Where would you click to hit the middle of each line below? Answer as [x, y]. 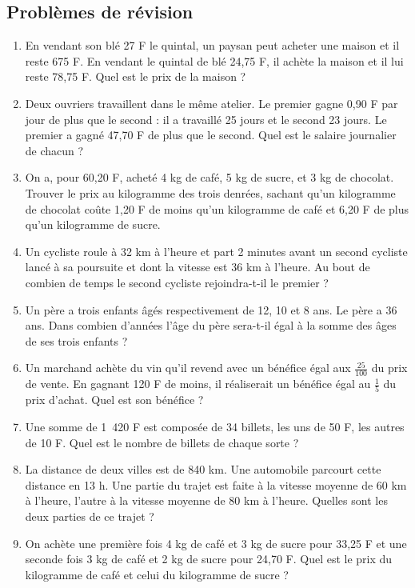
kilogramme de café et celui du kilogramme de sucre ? [157, 574]
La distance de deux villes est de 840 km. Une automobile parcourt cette [203, 469]
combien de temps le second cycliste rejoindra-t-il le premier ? [177, 282]
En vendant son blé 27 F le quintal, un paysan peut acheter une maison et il [212, 45]
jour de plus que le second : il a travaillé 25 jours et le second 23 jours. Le [206, 119]
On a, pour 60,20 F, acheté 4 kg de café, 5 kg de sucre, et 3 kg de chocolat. [209, 177]
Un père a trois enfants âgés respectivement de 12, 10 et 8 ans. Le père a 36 [211, 309]
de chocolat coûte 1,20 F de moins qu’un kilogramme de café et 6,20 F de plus [217, 208]
